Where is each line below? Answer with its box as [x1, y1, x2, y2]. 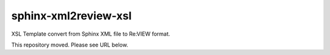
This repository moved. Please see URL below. [11, 41, 128, 48]
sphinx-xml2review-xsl [11, 9, 132, 22]
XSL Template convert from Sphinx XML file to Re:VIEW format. [11, 30, 170, 37]
